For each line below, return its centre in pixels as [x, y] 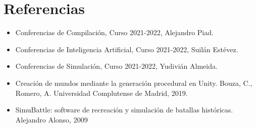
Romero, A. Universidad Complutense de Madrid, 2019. [101, 93]
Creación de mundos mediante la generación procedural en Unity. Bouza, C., [134, 83]
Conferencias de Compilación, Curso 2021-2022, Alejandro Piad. [114, 32]
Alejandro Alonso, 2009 [52, 119]
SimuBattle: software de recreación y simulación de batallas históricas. [124, 110]
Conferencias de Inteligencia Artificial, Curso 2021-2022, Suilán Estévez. [127, 49]
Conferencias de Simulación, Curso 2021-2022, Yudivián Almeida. [116, 66]
